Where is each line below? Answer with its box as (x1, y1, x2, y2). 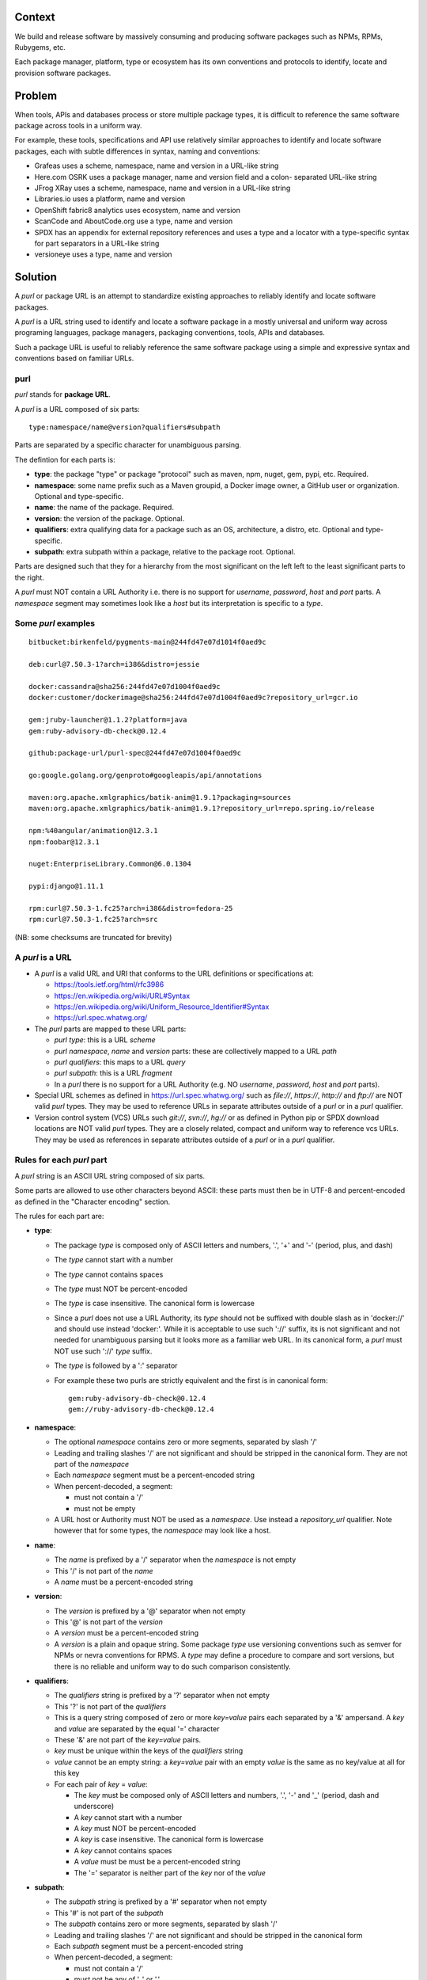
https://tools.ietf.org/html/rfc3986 (54, 980, 164, 989)
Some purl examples (14, 618, 96, 629)
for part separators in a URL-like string (34, 238, 160, 248)
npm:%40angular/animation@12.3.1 (28, 826, 158, 836)
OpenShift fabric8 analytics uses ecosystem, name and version (34, 205, 241, 215)
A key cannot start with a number (74, 1812, 183, 1822)
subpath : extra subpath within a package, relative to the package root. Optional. (34, 546, 296, 556)
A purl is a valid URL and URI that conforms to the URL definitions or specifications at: (34, 969, 314, 978)
